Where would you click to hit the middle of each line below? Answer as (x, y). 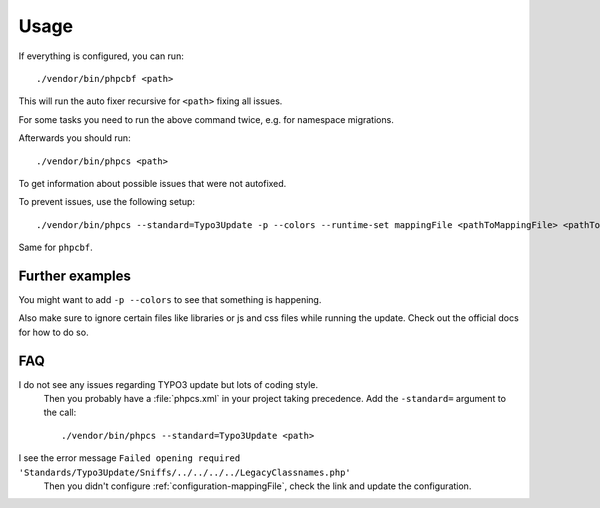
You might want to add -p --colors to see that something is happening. (170, 299)
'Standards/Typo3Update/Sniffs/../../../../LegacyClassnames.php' (185, 472)
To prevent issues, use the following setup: (106, 202)
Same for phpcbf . (56, 247)
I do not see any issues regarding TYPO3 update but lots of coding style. (168, 384)
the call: (60, 412)
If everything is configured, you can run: (101, 56)
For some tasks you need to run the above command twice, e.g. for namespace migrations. (206, 119)
